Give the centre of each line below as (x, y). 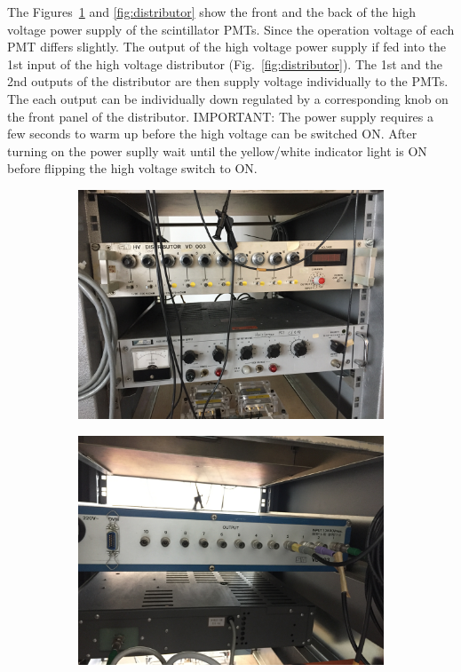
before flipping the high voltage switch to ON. (132, 168)
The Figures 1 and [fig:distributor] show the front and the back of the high (211, 12)
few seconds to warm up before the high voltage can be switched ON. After (212, 134)
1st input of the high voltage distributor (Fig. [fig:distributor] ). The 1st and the (225, 63)
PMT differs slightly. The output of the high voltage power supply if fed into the (227, 47)
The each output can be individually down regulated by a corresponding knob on (228, 98)
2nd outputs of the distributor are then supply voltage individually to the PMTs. (228, 81)
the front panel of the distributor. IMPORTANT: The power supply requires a (221, 116)
